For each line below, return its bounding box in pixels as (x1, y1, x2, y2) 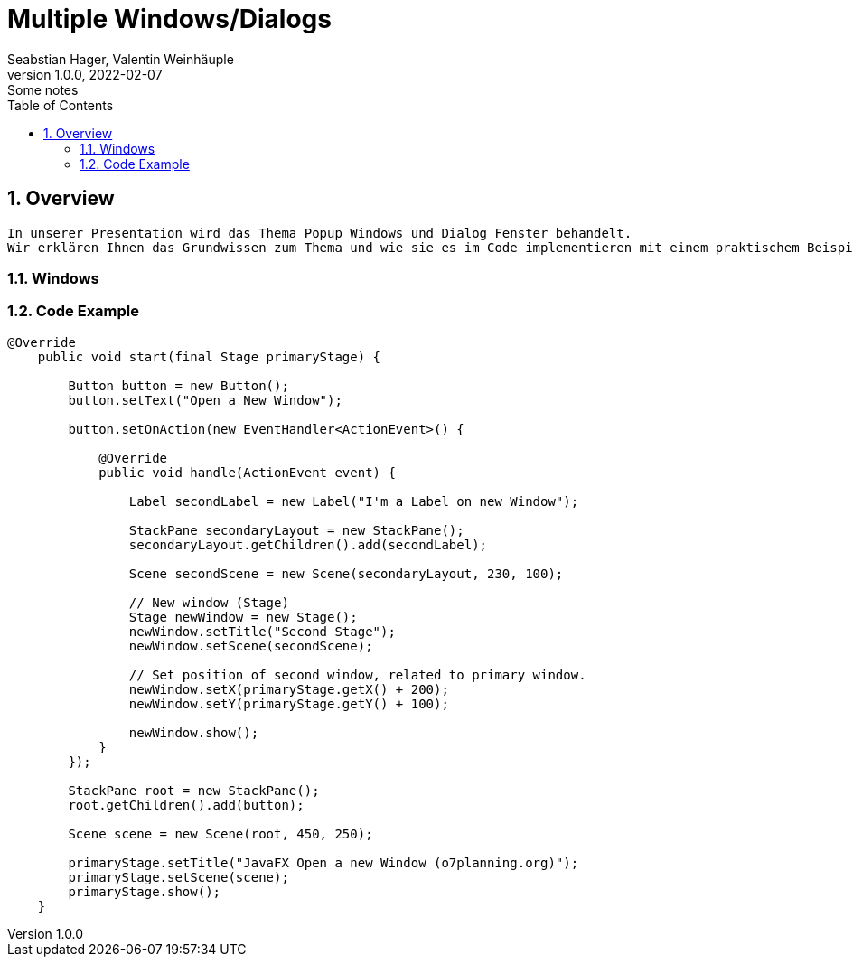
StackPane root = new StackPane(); (68, 782, 320, 798)
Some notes (7, 81, 79, 98)
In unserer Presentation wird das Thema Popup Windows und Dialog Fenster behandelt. (7, 225, 633, 240)
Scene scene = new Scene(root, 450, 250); (68, 826, 373, 841)
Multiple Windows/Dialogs (7, 4, 332, 34)
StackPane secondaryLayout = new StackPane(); (128, 522, 464, 538)
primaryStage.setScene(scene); (68, 869, 289, 884)
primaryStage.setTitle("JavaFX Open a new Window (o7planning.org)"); (68, 855, 579, 870)
